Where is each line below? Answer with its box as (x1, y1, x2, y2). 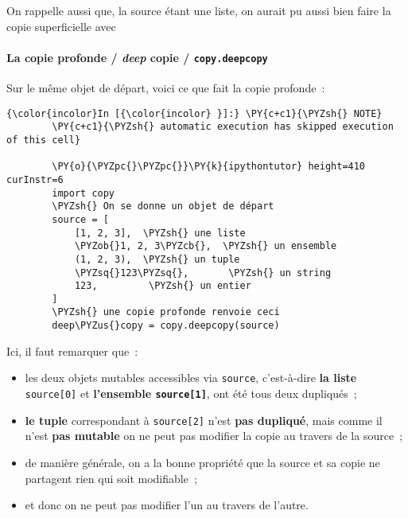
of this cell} (6, 134, 81, 146)
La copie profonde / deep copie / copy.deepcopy (6, 49, 268, 65)
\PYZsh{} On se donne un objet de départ (52, 201, 274, 212)
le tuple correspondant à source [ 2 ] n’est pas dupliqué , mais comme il (25, 411, 383, 428)
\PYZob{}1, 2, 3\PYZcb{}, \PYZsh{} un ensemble (74, 240, 337, 252)
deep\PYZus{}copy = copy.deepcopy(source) (52, 320, 280, 332)
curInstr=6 (6, 173, 64, 185)
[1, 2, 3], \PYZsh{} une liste (74, 227, 246, 239)
